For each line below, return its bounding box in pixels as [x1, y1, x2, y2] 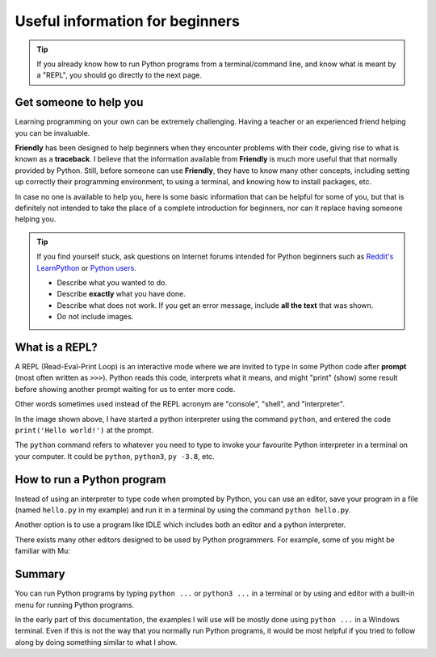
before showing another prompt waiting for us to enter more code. [15, 384, 236, 394]
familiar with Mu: [15, 546, 70, 556]
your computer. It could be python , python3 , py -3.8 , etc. [15, 451, 215, 461]
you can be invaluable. [15, 128, 90, 137]
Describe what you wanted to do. [57, 277, 167, 287]
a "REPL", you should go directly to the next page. [36, 70, 202, 80]
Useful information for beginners [15, 12, 240, 30]
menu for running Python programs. [15, 600, 135, 609]
